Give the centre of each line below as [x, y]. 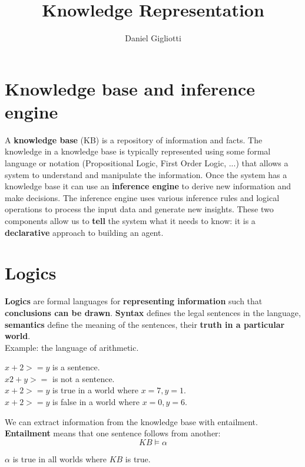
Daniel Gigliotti [153, 38]
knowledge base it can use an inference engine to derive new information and [148, 186]
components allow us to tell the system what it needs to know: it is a [130, 221]
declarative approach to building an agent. [84, 232]
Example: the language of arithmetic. [72, 347]
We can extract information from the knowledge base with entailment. [131, 421]
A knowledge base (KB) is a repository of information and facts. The [134, 139]
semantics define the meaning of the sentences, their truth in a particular [145, 324]
